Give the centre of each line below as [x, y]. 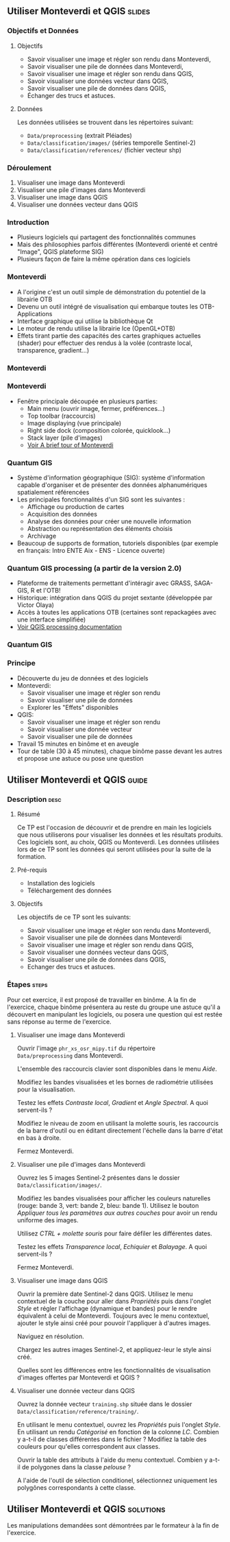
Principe [22, 663]
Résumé [28, 814]
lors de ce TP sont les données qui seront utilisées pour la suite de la [114, 849]
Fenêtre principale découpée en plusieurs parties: [87, 401]
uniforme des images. [48, 1220]
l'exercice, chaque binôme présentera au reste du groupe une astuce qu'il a [114, 1007]
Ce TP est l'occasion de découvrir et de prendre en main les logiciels [114, 828]
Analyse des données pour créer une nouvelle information [109, 521]
